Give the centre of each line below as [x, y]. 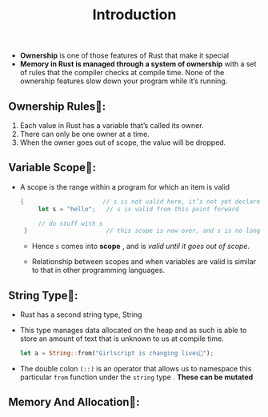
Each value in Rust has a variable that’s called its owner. [112, 125]
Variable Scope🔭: [52, 168]
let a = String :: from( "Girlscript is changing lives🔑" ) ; [117, 354]
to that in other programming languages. [98, 271]
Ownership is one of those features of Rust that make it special [124, 56]
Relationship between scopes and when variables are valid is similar [144, 262]
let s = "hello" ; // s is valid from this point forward [138, 209]
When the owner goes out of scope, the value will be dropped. [123, 142]
